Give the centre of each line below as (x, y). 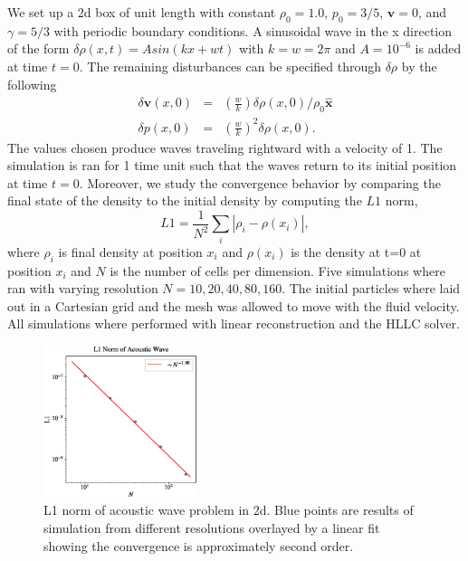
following (32, 84)
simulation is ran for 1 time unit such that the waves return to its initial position (232, 165)
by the (419, 66)
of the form (38, 48)
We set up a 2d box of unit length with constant (142, 12)
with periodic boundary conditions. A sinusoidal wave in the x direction (253, 30)
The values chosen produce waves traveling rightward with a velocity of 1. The (225, 147)
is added (438, 48)
